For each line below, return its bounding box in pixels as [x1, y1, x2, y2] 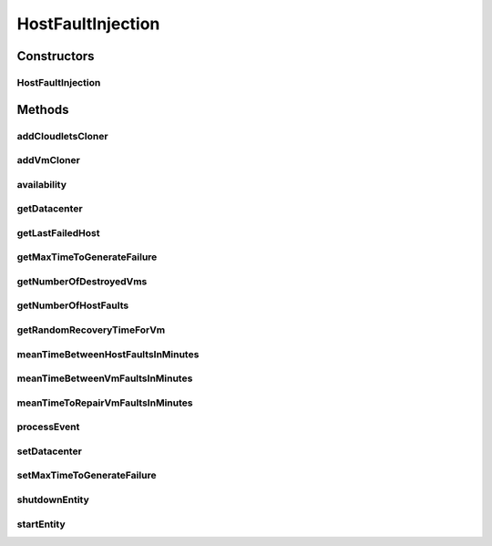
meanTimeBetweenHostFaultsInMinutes [16, 347, 200, 360]
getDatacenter [16, 202, 83, 215]
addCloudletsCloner [16, 129, 108, 142]
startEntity [16, 518, 66, 531]
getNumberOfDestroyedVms [16, 274, 148, 287]
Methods [16, 101, 69, 118]
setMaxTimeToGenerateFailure [16, 469, 157, 482]
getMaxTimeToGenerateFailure [16, 251, 158, 263]
